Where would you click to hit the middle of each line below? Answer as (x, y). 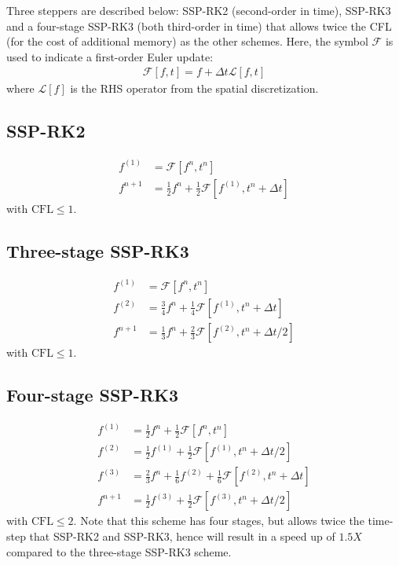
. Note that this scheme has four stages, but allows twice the (219, 521)
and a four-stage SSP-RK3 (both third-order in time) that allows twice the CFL (199, 26)
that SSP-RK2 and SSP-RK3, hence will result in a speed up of (182, 536)
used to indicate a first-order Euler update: (110, 56)
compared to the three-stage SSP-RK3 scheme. (119, 551)
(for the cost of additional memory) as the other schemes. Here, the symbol (187, 41)
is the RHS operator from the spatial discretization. (194, 88)
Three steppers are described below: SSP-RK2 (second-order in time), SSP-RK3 (199, 10)
